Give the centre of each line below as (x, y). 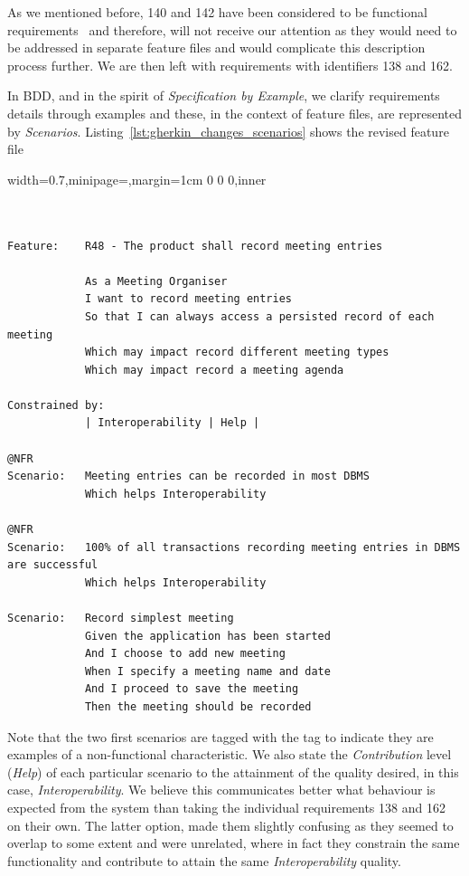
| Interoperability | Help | (172, 423)
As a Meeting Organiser (156, 281)
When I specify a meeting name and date (207, 671)
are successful (53, 565)
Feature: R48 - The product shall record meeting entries (195, 246)
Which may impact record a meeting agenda (214, 370)
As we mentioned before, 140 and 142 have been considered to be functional (217, 12)
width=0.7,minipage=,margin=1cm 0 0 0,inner (137, 179)
